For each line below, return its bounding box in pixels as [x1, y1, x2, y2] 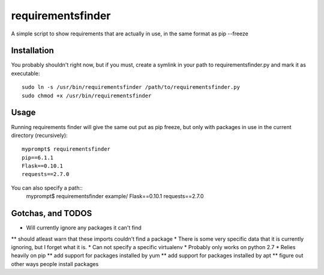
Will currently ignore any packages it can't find [26, 224, 142, 231]
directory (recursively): [11, 131, 68, 139]
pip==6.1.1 [22, 154, 54, 161]
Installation [11, 46, 54, 56]
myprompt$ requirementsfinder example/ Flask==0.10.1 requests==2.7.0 [26, 193, 204, 200]
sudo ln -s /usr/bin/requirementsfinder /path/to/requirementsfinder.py [22, 84, 240, 91]
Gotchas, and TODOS [11, 208, 92, 219]
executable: [11, 70, 40, 77]
